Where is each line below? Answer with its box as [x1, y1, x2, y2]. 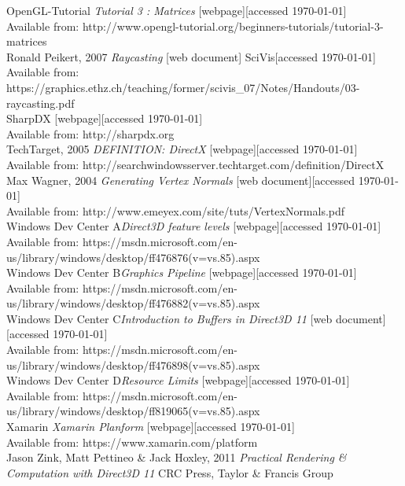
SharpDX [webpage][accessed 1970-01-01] [6, 110, 203, 127]
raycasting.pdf [6, 94, 75, 111]
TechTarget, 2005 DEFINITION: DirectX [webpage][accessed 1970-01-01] [6, 141, 358, 157]
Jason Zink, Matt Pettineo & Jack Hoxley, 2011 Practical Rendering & [6, 449, 347, 466]
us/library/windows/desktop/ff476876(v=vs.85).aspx [6, 249, 260, 265]
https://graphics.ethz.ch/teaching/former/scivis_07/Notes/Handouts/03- [6, 79, 360, 95]
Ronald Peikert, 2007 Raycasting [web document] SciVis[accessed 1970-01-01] [6, 48, 376, 64]
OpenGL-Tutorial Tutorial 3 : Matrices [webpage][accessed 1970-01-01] [6, 2, 347, 18]
